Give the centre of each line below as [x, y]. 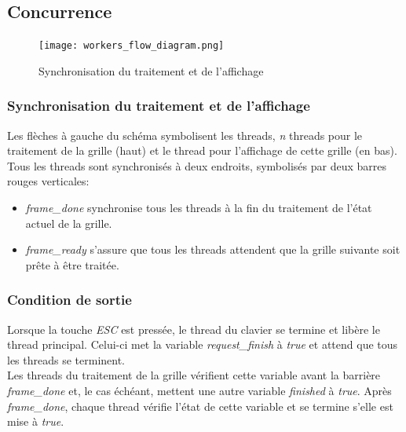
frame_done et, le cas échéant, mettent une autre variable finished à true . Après [199, 391]
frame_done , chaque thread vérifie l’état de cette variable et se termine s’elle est [200, 406]
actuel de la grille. [69, 223]
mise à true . [36, 421]
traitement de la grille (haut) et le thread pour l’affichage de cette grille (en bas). [202, 150]
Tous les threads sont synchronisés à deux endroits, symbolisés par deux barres [197, 165]
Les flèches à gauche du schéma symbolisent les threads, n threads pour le [185, 135]
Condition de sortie [69, 300]
